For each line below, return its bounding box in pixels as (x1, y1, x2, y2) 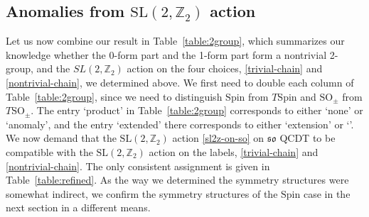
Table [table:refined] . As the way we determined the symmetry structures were (6, 172, 349, 187)
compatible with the (6, 144, 93, 159)
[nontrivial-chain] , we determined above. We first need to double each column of (6, 74, 354, 89)
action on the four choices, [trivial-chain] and (127, 61, 323, 76)
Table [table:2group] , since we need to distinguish (6, 89, 223, 104)
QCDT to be (279, 130, 336, 145)
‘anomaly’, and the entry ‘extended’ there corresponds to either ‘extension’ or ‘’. (6, 116, 354, 131)
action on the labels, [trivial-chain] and (149, 144, 319, 159)
